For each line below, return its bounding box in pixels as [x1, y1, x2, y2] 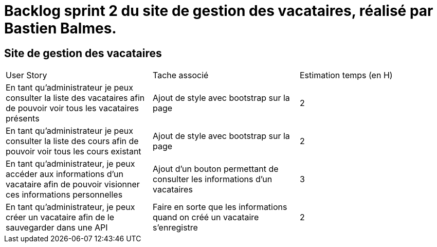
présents [6, 113, 40, 124]
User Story [6, 70, 47, 81]
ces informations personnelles [6, 189, 123, 200]
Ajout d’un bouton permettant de [152, 164, 279, 174]
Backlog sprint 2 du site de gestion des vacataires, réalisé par [4, 2, 433, 20]
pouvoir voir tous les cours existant [6, 146, 141, 157]
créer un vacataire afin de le [6, 212, 114, 223]
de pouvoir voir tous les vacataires [6, 103, 139, 114]
